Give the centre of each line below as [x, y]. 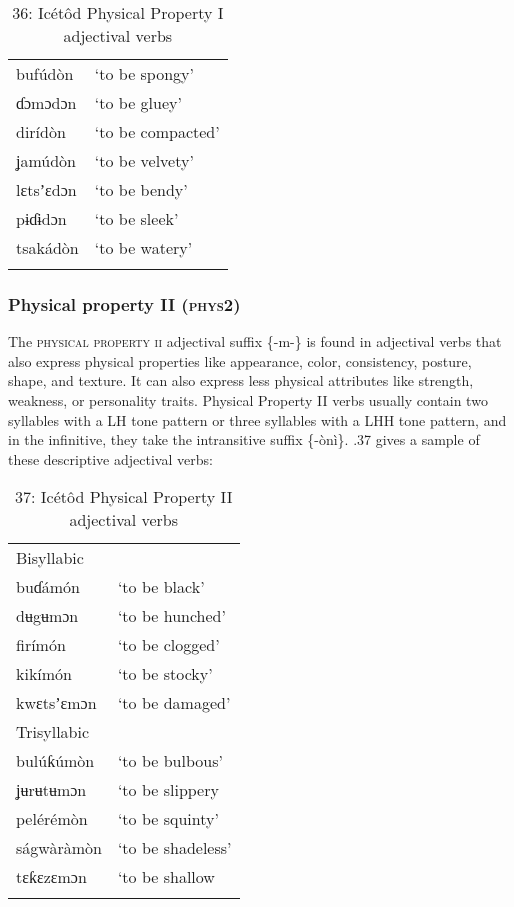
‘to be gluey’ [138, 102]
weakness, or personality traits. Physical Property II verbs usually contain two [248, 400]
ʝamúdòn [46, 160]
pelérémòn [52, 819]
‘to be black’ [161, 587]
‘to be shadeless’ [174, 848]
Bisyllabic [50, 558]
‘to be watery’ [143, 247]
